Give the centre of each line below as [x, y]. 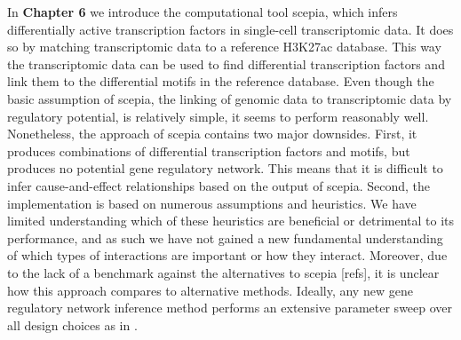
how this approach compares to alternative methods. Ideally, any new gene [210, 290]
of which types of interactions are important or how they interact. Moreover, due [227, 255]
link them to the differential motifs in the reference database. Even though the [221, 81]
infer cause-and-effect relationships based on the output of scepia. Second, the [219, 185]
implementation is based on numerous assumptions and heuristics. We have [212, 203]
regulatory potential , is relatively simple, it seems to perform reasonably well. [218, 116]
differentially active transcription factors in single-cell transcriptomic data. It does [230, 29]
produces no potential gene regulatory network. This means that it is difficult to [225, 168]
